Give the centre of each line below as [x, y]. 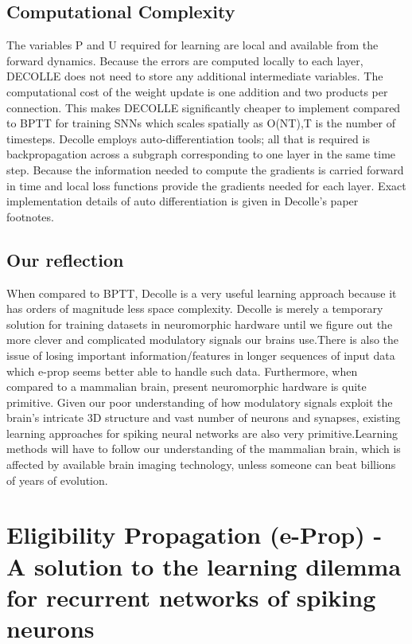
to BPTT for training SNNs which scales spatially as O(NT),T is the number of [201, 123]
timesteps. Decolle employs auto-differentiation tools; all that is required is [188, 138]
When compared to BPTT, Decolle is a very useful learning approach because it [202, 293]
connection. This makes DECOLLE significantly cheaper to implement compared [204, 107]
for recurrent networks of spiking [191, 597]
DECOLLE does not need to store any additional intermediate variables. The [195, 76]
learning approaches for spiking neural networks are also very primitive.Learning [202, 433]
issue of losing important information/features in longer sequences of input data [201, 355]
